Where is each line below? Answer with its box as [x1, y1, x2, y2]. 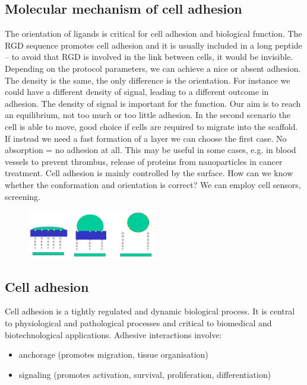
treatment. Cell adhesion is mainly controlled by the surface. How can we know [5, 167, 293, 179]
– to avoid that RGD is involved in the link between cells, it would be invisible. [5, 50, 293, 63]
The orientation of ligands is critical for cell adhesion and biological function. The [5, 27, 302, 40]
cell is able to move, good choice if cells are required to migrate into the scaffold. [5, 120, 298, 132]
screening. [5, 190, 41, 202]
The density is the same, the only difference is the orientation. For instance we [5, 74, 290, 86]
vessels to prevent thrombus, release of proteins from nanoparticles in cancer [5, 155, 283, 167]
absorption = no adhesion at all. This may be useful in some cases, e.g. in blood [5, 144, 296, 156]
